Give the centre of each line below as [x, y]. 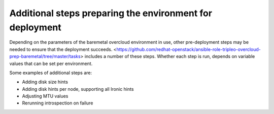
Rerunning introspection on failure [58, 103]
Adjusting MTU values [45, 96]
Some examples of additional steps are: [51, 73]
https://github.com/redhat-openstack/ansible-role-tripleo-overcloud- [189, 49]
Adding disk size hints [45, 82]
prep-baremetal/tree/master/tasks [45, 56]
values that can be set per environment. [51, 64]
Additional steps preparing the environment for [111, 13]
